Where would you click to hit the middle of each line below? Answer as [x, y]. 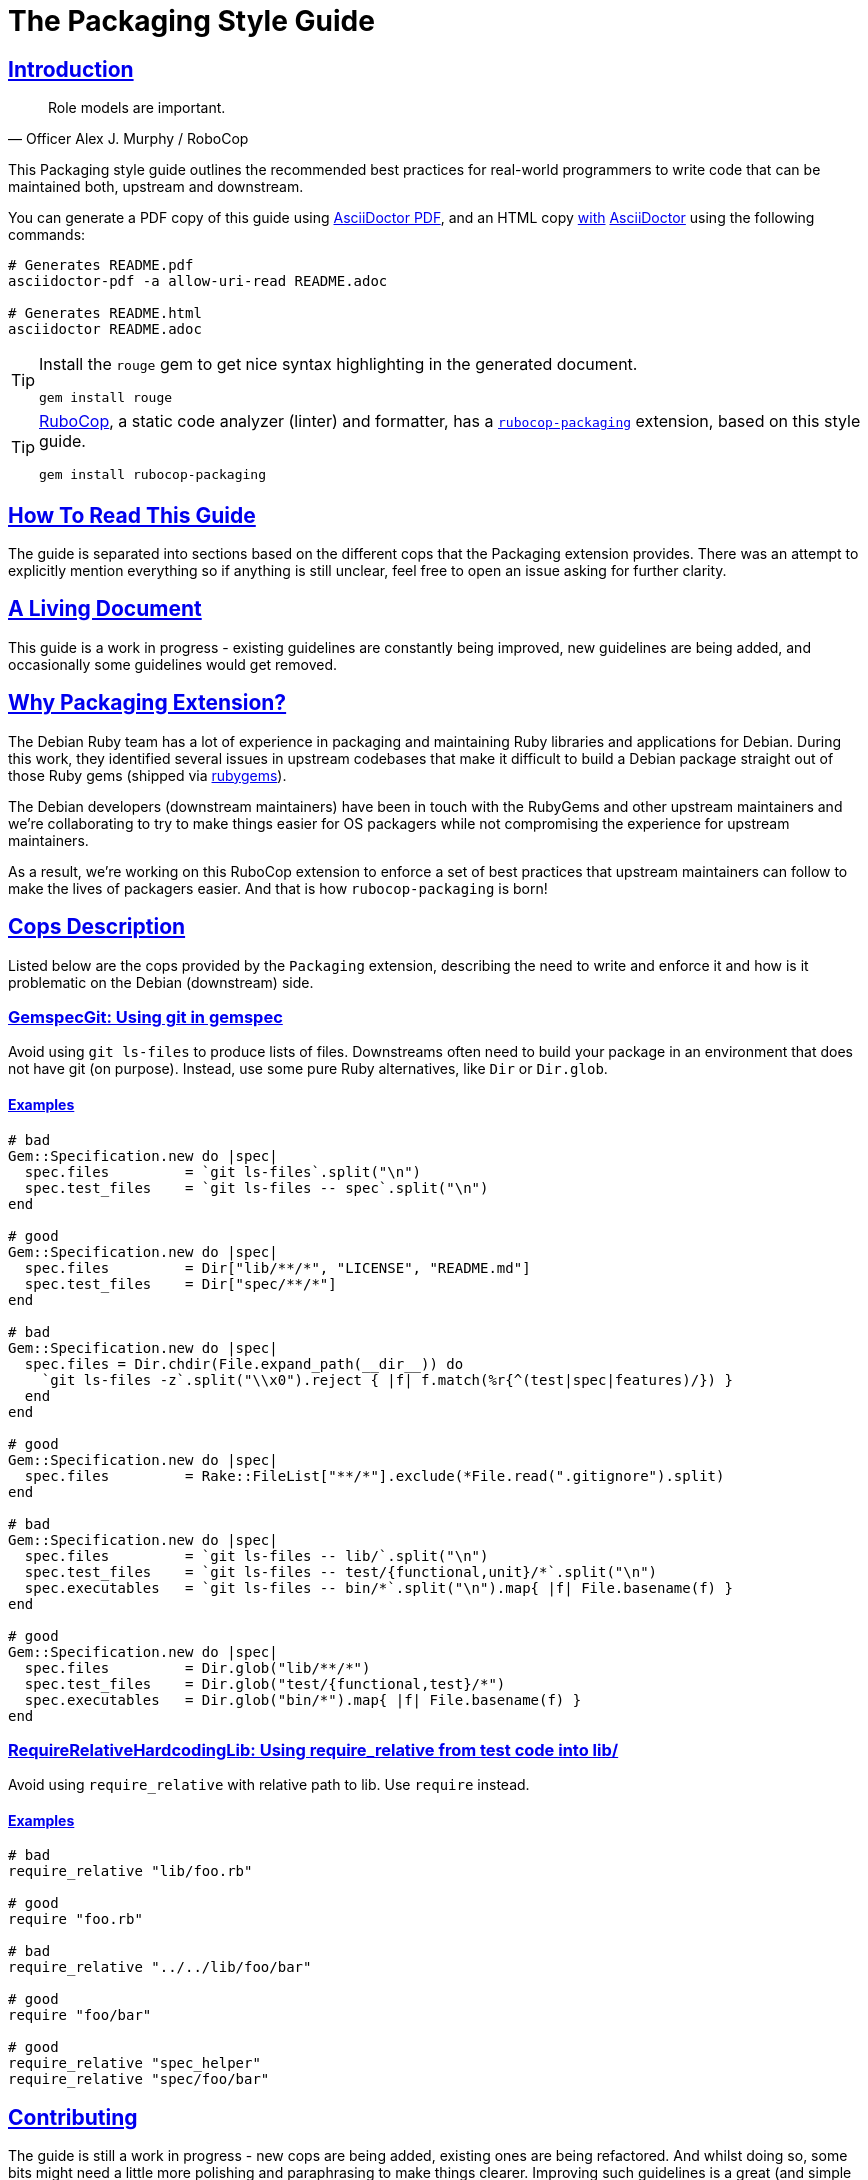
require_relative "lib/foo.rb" [130, 1871]
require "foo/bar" [80, 2015]
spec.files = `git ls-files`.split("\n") [223, 1171]
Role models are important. [137, 108]
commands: [47, 235]
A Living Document [105, 609]
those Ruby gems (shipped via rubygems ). [147, 775]
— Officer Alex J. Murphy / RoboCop [128, 139]
